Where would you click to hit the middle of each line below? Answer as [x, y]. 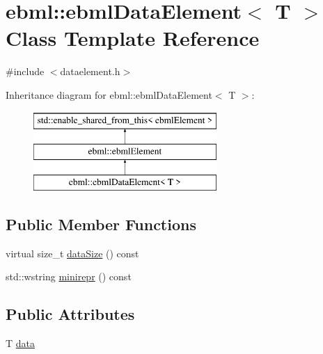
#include [25, 71]
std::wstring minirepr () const [69, 276]
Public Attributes [70, 314]
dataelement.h [90, 71]
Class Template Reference [133, 38]
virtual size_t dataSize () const [72, 253]
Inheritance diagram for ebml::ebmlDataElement [109, 94]
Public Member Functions [101, 224]
